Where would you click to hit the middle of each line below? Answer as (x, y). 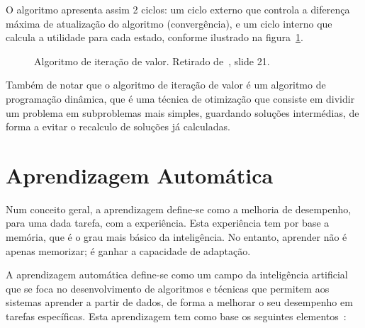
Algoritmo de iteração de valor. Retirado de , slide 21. (152, 61)
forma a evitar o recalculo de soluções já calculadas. (118, 126)
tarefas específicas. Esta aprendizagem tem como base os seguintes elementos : (176, 316)
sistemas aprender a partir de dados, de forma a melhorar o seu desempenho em (179, 302)
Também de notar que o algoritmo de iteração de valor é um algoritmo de (166, 85)
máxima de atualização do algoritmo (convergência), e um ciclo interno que (169, 23)
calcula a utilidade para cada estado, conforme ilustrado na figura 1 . (155, 37)
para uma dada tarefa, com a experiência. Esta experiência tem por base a (168, 223)
